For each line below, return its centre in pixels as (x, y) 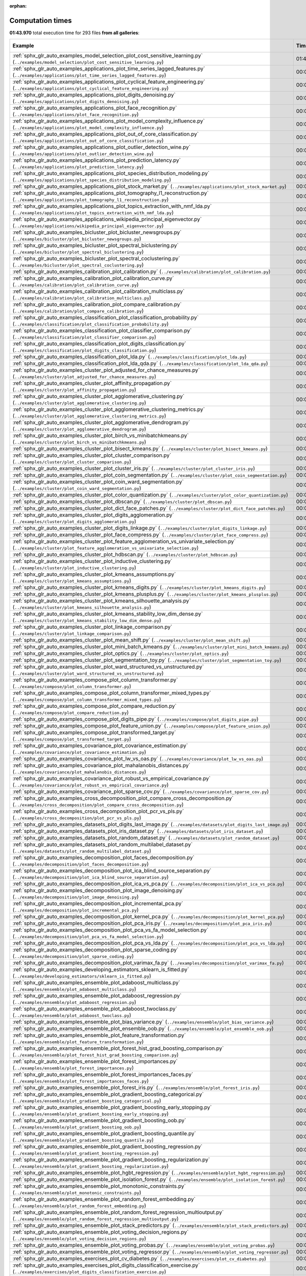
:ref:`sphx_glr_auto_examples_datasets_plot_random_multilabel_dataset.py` (103, 845)
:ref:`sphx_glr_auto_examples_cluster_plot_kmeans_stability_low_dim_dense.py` (108, 614)
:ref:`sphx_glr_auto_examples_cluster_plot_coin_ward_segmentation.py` (98, 482)
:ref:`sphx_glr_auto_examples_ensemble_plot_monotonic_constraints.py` (99, 1186)
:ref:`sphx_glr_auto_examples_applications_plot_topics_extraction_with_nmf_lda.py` (112, 206)
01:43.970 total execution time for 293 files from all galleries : (74, 33)
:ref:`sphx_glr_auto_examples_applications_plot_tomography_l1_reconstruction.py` (111, 193)
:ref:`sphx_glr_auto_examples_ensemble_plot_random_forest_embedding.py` (104, 1199)
